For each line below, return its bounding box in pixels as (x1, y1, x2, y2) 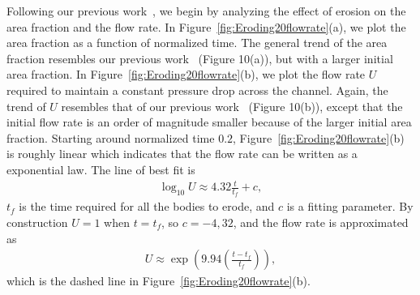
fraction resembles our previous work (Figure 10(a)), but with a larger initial (6, 49, 393, 66)
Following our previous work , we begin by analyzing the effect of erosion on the (6, 2, 406, 19)
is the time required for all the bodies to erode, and (19, 198, 275, 215)
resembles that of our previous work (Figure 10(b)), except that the (61, 97, 403, 114)
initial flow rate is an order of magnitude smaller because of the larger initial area (6, 113, 412, 130)
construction (6, 213, 68, 230)
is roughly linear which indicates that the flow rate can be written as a (6, 145, 358, 162)
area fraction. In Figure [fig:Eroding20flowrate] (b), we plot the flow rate (6, 66, 366, 83)
